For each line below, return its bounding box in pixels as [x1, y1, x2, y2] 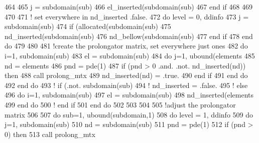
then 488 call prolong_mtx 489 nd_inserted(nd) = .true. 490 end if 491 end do [5, 70, 248, 80]
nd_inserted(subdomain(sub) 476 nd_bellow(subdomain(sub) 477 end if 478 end [5, 30, 253, 41]
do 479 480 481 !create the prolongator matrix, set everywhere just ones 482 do [5, 40, 248, 51]
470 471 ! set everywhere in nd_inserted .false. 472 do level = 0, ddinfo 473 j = [5, 11, 249, 21]
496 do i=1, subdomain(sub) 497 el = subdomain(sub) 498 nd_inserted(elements [5, 89, 253, 100]
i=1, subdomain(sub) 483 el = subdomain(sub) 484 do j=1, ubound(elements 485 [5, 50, 255, 60]
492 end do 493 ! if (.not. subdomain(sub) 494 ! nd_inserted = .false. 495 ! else [5, 79, 248, 90]
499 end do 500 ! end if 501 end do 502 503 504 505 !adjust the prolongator [5, 99, 236, 109]
